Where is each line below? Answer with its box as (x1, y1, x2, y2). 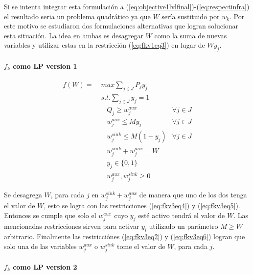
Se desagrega (4, 189, 42, 199)
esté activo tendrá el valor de (138, 210, 225, 220)
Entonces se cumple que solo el (4, 210, 96, 220)
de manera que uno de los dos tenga (139, 189, 247, 199)
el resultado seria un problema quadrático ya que (4, 11, 151, 21)
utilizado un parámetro (149, 221, 218, 231)
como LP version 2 (13, 261, 77, 272)
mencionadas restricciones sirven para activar (4, 221, 139, 231)
